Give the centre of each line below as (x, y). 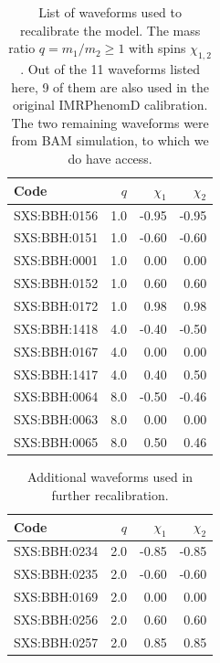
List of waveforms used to (110, 12)
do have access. (110, 158)
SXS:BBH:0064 (56, 396)
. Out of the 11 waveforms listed (110, 68)
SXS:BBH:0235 (56, 574)
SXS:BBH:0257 (56, 642)
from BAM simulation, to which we (110, 140)
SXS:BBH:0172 (56, 305)
